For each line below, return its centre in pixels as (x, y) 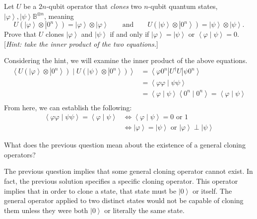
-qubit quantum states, (183, 6)
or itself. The (212, 190)
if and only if (129, 34)
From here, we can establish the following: (68, 107)
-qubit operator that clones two (94, 6)
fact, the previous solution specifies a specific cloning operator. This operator (121, 181)
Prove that (20, 34)
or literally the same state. (144, 210)
